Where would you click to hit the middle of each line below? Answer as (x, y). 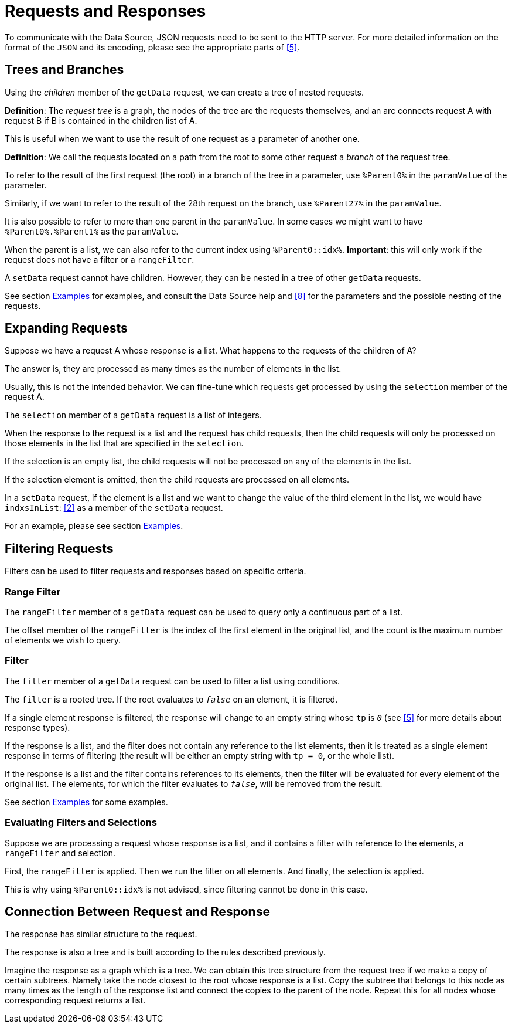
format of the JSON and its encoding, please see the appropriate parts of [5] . (152, 47)
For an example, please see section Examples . (94, 526)
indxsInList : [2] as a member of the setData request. (114, 508)
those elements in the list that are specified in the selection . (124, 443)
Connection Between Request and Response (137, 911)
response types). (37, 727)
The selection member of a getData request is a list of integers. (133, 415)
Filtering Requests (59, 548)
